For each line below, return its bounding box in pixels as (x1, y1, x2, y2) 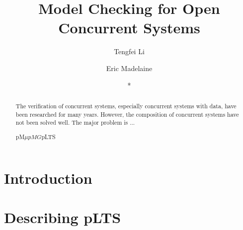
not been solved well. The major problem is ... (15, 118, 135, 127)
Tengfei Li (114, 46, 145, 57)
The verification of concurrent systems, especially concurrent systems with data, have (15, 101, 237, 110)
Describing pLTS (4, 207, 121, 227)
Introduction (4, 168, 92, 188)
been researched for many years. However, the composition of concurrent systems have (15, 110, 239, 118)
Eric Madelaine (106, 63, 153, 73)
